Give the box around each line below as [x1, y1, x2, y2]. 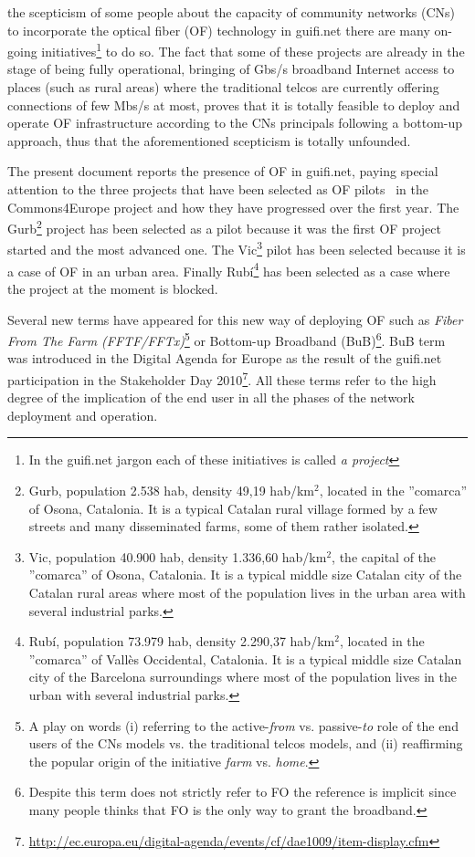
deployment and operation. [7, 405, 158, 424]
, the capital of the [332, 547, 437, 566]
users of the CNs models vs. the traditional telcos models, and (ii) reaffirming [28, 734, 463, 753]
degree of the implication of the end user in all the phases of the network [7, 388, 415, 407]
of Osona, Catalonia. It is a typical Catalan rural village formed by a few [28, 498, 438, 517]
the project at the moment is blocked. [7, 278, 218, 298]
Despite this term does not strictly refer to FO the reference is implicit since [28, 782, 457, 801]
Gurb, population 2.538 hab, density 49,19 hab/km [28, 481, 314, 499]
